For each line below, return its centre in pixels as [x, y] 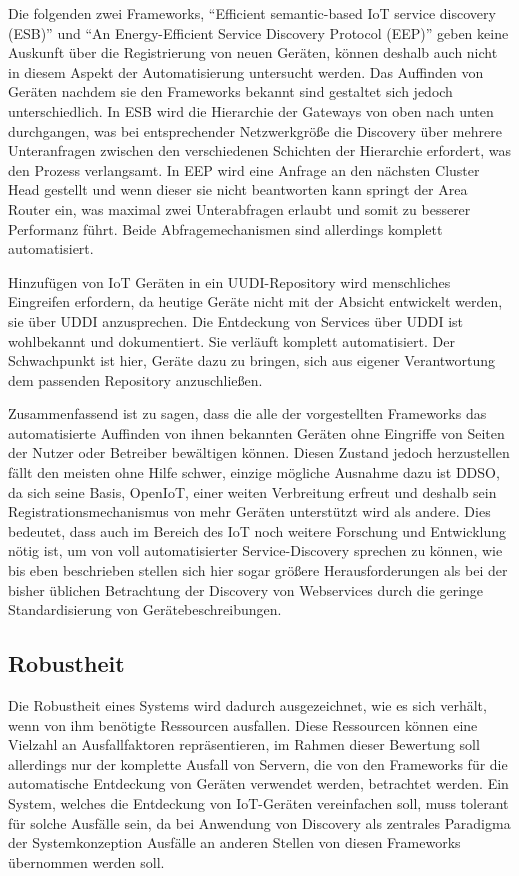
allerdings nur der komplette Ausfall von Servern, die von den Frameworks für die [258, 763]
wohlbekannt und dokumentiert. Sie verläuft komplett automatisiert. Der [231, 340]
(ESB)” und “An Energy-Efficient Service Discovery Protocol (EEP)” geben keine [258, 32]
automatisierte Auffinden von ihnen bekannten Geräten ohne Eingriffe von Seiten [256, 432]
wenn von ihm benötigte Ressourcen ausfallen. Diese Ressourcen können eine [243, 724]
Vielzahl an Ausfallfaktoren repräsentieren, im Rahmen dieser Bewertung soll [244, 744]
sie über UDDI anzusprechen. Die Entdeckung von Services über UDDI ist [236, 320]
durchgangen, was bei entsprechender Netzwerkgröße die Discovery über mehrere [255, 130]
